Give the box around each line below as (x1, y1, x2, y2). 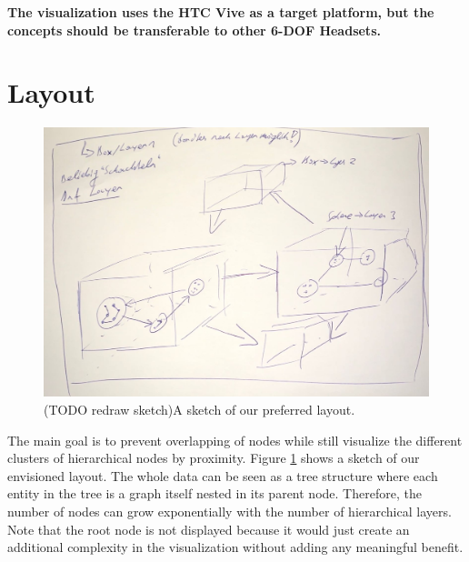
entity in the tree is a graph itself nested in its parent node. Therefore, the (7, 484, 422, 503)
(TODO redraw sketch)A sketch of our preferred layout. (44, 399, 355, 418)
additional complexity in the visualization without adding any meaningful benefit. (7, 537, 464, 557)
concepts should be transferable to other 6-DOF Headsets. (7, 20, 381, 39)
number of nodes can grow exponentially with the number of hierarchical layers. (7, 501, 452, 520)
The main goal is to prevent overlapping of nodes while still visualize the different (7, 430, 463, 449)
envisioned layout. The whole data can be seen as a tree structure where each (7, 466, 438, 485)
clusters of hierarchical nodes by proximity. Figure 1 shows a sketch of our (7, 448, 420, 467)
